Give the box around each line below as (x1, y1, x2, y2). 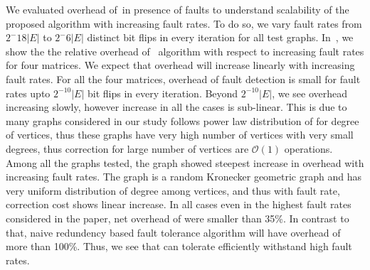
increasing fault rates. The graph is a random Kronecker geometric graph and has (6, 169, 361, 184)
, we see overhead (272, 85, 348, 100)
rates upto (6, 85, 51, 100)
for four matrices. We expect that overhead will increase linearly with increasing (6, 58, 355, 72)
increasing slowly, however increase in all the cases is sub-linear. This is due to (6, 99, 347, 114)
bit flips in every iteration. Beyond (88, 85, 238, 100)
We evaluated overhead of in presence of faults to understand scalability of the (6, 2, 349, 16)
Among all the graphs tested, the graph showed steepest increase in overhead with (6, 155, 364, 170)
